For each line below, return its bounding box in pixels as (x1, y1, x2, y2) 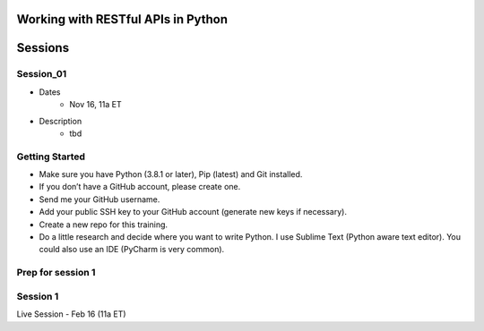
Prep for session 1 (16, 267, 96, 279)
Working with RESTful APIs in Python (16, 12, 229, 27)
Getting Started (16, 150, 85, 163)
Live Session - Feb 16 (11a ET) (16, 309, 126, 319)
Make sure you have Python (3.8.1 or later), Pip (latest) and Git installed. (39, 169, 303, 180)
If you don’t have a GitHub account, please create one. (39, 182, 241, 192)
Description (39, 115, 82, 126)
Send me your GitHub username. (39, 193, 160, 205)
